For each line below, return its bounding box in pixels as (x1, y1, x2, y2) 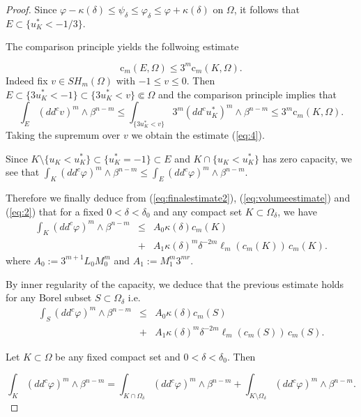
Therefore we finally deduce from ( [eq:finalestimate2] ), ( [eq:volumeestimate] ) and (6, 190, 351, 204)
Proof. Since (6, 2, 57, 16)
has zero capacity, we (262, 151, 353, 165)
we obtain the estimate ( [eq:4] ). (131, 127, 265, 142)
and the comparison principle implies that (158, 86, 337, 101)
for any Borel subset (6, 290, 92, 305)
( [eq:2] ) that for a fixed (6, 204, 104, 218)
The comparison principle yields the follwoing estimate (6, 38, 239, 53)
